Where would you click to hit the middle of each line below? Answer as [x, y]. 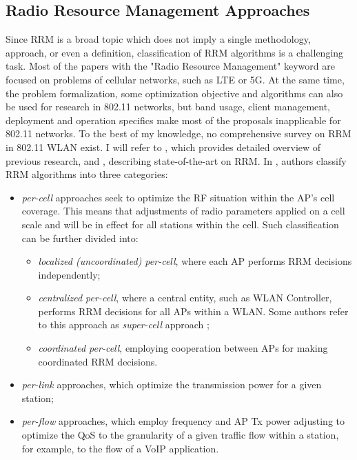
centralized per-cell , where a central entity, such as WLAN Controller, [185, 298]
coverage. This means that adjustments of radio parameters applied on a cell [183, 211]
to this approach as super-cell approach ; [124, 324]
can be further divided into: [80, 238]
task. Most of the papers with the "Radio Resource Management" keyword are [170, 66]
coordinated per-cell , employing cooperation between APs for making [183, 348]
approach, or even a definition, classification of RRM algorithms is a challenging [175, 52]
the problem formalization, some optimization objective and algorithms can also [174, 93]
